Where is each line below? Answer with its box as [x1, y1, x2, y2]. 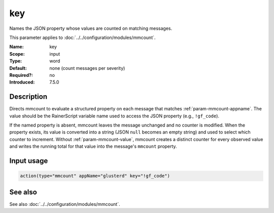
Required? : [9, 72, 33, 78]
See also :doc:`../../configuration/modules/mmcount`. [9, 201, 120, 207]
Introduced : [9, 79, 35, 86]
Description [9, 93, 48, 101]
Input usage [9, 156, 48, 165]
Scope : [9, 51, 25, 57]
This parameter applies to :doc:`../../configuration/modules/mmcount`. [9, 34, 156, 40]
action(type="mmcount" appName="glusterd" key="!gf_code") [20, 173, 170, 179]
